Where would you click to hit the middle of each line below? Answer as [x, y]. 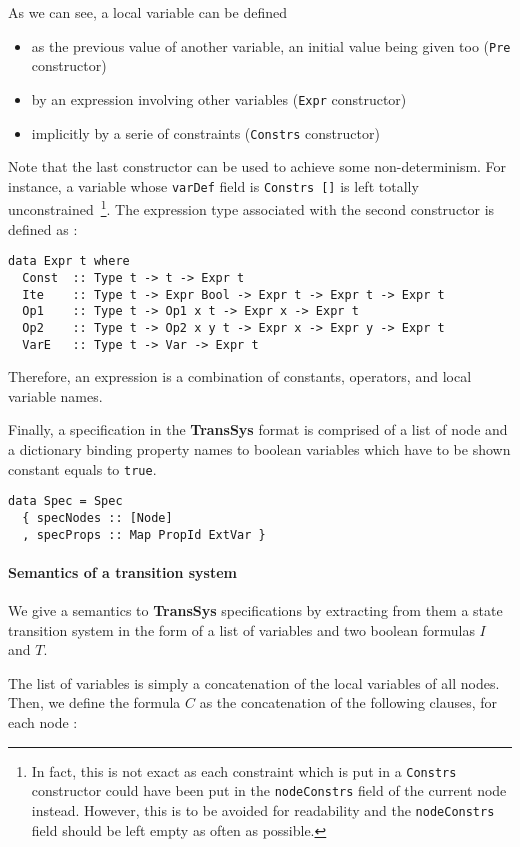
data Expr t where [69, 261]
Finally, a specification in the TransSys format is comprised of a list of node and [258, 429]
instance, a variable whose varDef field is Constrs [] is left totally [213, 185]
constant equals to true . [82, 468]
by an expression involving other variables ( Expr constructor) [219, 98]
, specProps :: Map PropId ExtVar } [144, 534]
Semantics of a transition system [122, 571]
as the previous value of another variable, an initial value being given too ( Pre [271, 45]
